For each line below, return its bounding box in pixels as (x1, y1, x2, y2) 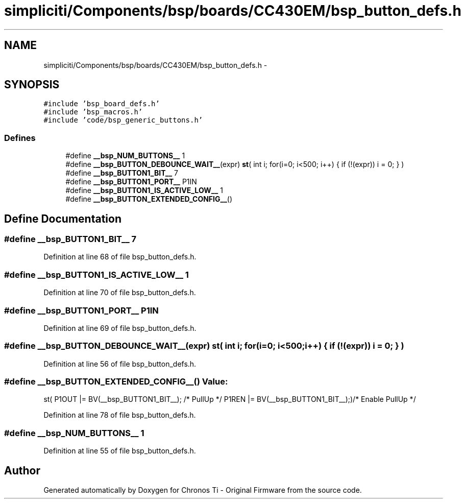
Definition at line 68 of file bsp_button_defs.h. (43, 252, 197, 261)
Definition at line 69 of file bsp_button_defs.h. (43, 323, 197, 332)
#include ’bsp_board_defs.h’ (43, 100, 160, 108)
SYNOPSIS (4, 78, 60, 91)
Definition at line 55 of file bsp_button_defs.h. (43, 446, 196, 456)
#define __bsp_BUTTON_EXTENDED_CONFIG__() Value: (4, 376, 228, 387)
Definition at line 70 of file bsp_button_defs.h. (43, 288, 196, 297)
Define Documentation (4, 212, 121, 225)
